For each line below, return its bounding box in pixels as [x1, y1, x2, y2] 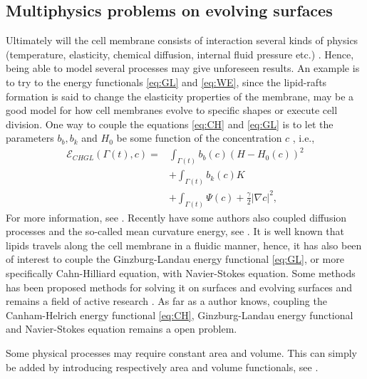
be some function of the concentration [116, 130, 282, 145]
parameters [6, 130, 54, 145]
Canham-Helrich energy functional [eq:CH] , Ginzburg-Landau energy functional [6, 307, 353, 322]
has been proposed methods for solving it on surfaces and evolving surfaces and [6, 279, 353, 294]
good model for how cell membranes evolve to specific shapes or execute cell [6, 103, 338, 118]
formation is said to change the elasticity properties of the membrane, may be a [6, 88, 354, 103]
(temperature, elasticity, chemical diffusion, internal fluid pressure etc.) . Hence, [6, 46, 354, 61]
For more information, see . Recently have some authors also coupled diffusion [6, 209, 347, 224]
